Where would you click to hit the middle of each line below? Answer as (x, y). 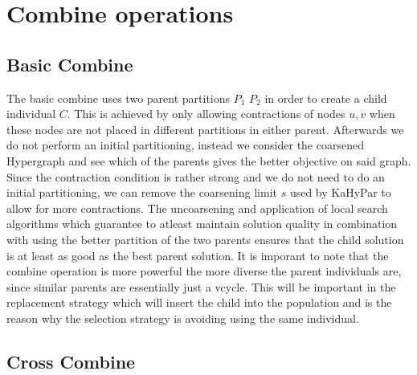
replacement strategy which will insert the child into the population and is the (199, 302)
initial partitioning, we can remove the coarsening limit (142, 192)
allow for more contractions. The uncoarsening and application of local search (197, 208)
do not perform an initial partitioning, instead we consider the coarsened (185, 145)
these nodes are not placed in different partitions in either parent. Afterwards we (205, 129)
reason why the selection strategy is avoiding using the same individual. (183, 318)
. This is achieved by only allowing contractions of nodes (206, 114)
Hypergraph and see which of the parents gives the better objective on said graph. (209, 160)
